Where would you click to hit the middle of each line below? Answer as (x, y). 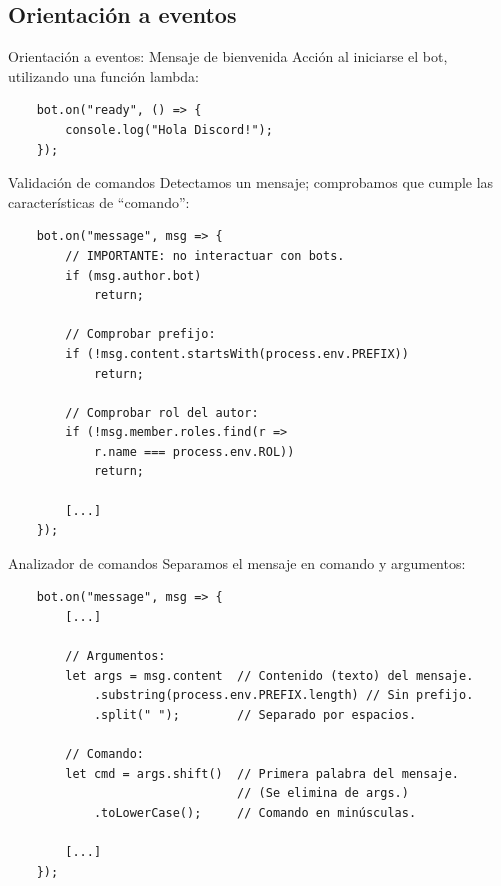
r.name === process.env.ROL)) (194, 451)
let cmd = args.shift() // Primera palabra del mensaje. (262, 773)
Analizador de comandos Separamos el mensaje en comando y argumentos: (237, 562)
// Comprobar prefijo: (140, 334)
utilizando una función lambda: (104, 75)
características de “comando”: (99, 201)
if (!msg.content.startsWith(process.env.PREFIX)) (237, 353)
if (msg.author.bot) (133, 275)
